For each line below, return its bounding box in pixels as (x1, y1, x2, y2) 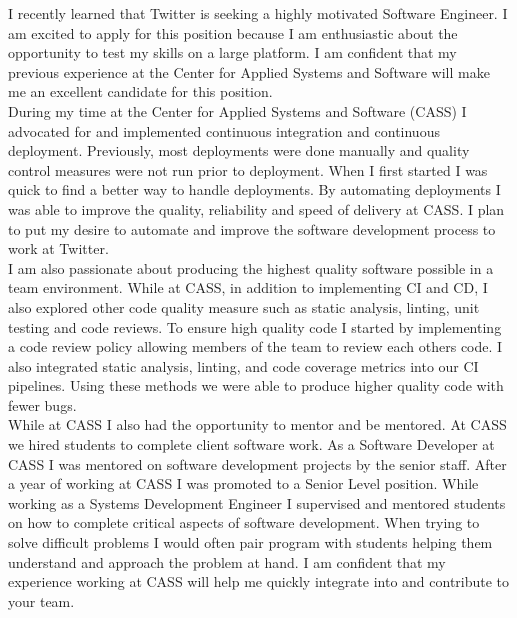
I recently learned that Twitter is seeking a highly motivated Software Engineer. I (8, 3, 508, 23)
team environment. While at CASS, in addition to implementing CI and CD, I (8, 277, 488, 298)
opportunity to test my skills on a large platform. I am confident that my (8, 42, 457, 63)
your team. (8, 590, 75, 611)
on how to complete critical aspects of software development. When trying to (8, 512, 480, 533)
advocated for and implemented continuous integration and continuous (8, 120, 440, 141)
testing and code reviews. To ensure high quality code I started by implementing (8, 316, 502, 337)
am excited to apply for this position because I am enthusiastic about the (8, 22, 458, 43)
